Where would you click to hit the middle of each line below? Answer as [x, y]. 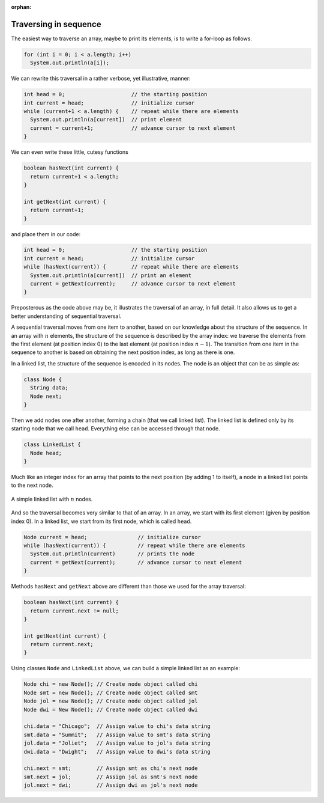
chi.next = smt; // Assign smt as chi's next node [111, 768]
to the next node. [32, 485]
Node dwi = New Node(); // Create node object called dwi [111, 710]
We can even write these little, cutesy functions [70, 152]
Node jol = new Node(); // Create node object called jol [111, 701]
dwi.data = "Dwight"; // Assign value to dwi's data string [117, 752]
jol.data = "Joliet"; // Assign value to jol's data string [117, 743]
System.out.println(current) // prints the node [112, 554]
